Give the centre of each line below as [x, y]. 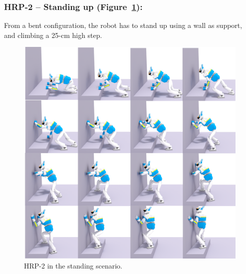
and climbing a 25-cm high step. [53, 35]
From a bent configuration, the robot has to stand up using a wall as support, [123, 25]
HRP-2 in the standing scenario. [73, 266]
